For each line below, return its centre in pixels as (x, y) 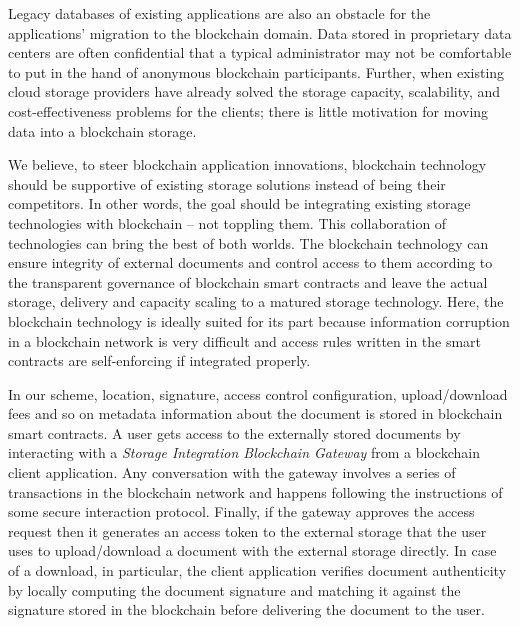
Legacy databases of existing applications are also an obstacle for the (219, 13)
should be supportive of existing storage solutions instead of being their (227, 183)
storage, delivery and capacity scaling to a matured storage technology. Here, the (256, 301)
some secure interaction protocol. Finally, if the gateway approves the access (241, 511)
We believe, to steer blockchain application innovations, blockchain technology (247, 164)
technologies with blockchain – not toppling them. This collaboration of (227, 222)
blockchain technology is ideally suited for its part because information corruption (259, 320)
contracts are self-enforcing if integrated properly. (159, 360)
